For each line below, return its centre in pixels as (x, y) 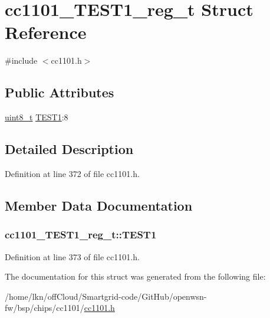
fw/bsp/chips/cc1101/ (45, 308)
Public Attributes (60, 92)
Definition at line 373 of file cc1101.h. (72, 256)
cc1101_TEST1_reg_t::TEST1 (81, 235)
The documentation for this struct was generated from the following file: (135, 276)
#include (21, 60)
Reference (46, 32)
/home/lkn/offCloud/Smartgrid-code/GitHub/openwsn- (106, 296)
